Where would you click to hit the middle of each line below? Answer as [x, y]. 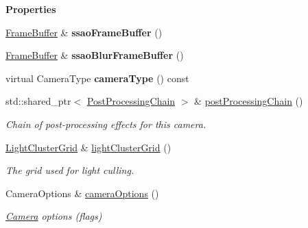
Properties [31, 9]
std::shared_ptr [38, 101]
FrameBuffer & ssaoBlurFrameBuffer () [95, 55]
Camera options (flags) [54, 216]
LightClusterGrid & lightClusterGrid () [88, 147]
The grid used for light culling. [70, 170]
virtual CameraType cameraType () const [97, 78]
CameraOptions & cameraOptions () [82, 193]
